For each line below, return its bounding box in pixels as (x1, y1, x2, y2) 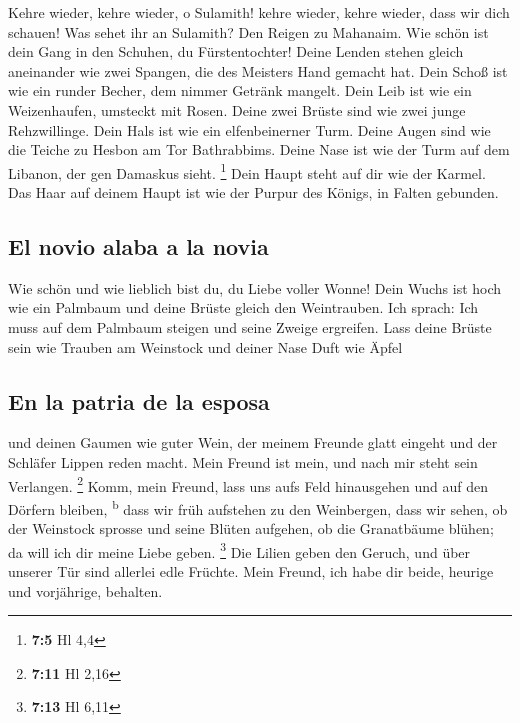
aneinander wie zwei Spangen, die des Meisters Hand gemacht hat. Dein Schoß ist (8, 60, 508, 81)
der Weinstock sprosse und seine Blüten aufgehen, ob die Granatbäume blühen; (8, 518, 494, 539)
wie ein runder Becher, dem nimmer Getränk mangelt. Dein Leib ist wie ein (8, 80, 472, 101)
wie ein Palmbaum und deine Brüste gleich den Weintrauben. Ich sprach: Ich (8, 297, 479, 318)
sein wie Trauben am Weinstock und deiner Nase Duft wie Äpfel (8, 336, 403, 357)
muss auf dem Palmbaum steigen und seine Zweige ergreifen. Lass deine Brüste (8, 316, 492, 337)
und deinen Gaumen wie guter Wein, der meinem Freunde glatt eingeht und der (8, 432, 498, 453)
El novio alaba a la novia (8, 230, 269, 261)
